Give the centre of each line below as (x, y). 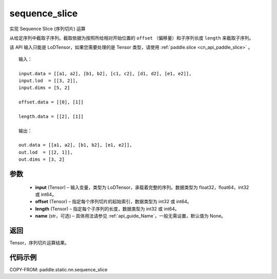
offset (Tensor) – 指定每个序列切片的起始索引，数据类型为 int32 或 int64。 (113, 202)
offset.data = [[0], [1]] (51, 102)
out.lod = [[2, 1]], (46, 152)
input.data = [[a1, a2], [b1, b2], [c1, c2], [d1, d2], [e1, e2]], (105, 73)
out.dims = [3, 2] (42, 159)
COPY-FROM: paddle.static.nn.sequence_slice (58, 269)
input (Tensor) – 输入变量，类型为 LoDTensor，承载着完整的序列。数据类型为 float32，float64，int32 (142, 187)
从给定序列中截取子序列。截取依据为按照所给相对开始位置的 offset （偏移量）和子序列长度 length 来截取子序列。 (132, 38)
